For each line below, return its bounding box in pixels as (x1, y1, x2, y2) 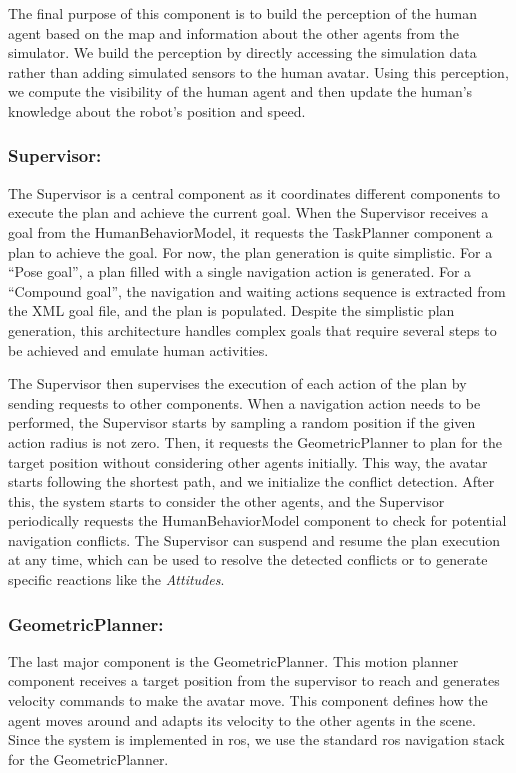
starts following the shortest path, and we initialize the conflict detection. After (8, 471, 495, 492)
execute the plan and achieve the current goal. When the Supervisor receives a (8, 202, 489, 223)
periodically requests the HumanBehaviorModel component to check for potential (8, 510, 507, 531)
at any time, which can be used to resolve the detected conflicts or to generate (8, 549, 488, 570)
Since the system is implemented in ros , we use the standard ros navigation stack (8, 729, 505, 750)
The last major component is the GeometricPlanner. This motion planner (8, 650, 459, 671)
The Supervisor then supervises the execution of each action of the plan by (8, 373, 467, 394)
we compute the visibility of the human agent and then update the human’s (8, 81, 473, 102)
